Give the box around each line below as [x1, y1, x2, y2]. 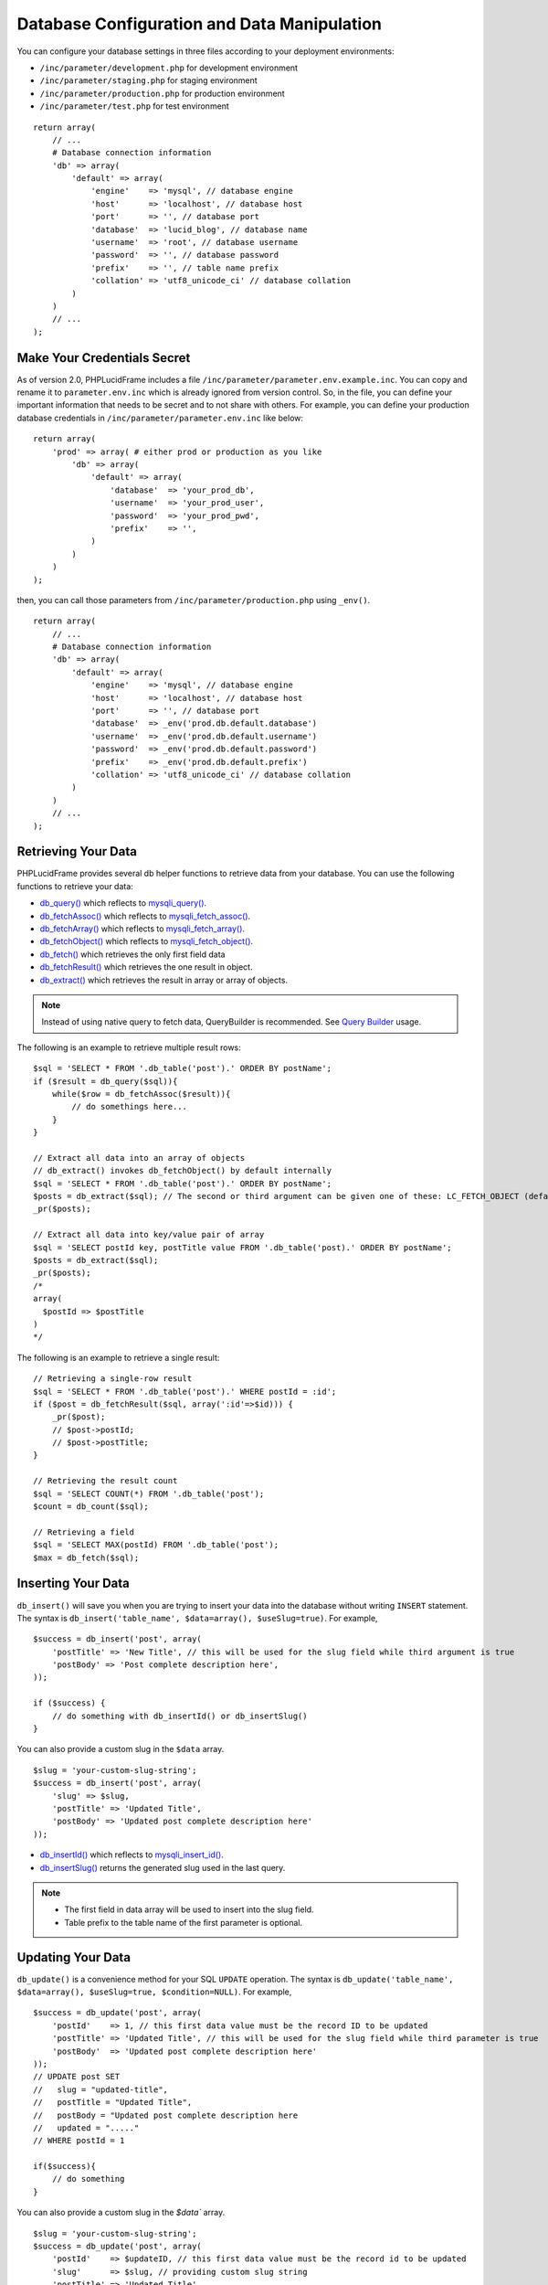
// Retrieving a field [33, 1526, 135, 1537]
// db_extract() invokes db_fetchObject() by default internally [33, 1165, 332, 1176]
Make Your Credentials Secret [16, 350, 191, 366]
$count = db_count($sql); [33, 1502, 150, 1512]
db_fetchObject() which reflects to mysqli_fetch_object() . [39, 936, 254, 947]
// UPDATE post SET [33, 2071, 121, 2082]
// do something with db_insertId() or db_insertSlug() [51, 1710, 308, 1721]
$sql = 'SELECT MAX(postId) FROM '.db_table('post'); [33, 1540, 279, 1550]
